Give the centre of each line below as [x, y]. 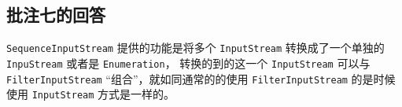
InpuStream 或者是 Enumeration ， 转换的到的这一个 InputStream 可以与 [188, 63]
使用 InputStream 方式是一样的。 [91, 94]
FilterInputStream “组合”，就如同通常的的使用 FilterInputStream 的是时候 [201, 78]
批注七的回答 [56, 15]
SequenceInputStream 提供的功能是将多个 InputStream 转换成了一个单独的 [195, 48]
